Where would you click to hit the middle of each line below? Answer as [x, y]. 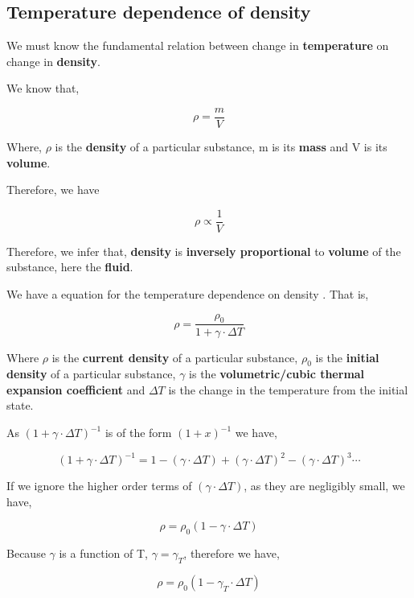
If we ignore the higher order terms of [99, 486]
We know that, [43, 88]
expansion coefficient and [76, 389]
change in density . [53, 61]
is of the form [138, 433]
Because [26, 553]
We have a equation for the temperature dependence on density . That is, [188, 294]
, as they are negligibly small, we [324, 486]
